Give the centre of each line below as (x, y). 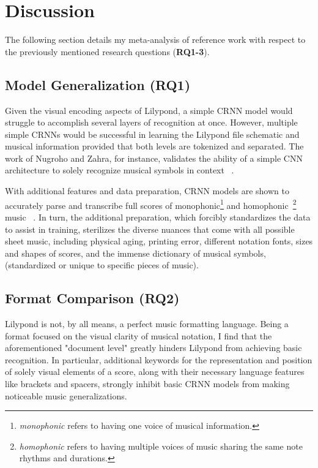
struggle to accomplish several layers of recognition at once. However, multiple (151, 122)
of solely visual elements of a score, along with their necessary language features (155, 372)
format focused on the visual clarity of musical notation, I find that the (139, 335)
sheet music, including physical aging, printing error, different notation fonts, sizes (159, 241)
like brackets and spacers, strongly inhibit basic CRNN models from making (147, 384)
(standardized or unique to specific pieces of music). (102, 265)
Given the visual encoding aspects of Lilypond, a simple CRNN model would (149, 110)
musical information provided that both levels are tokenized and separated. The (154, 146)
